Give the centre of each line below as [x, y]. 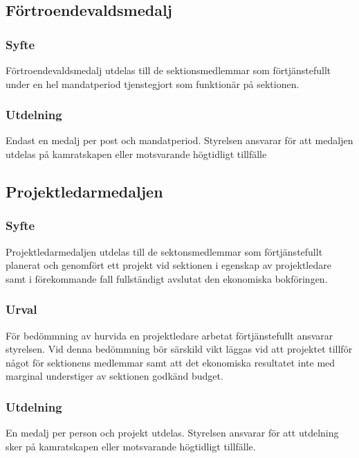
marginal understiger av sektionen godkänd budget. [114, 376]
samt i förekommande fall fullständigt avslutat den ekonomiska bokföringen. [167, 278]
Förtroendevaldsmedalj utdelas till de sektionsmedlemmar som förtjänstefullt [168, 70]
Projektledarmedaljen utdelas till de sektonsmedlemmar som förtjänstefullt [164, 251]
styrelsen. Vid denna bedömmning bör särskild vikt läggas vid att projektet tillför [179, 349]
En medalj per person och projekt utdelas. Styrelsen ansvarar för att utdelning [172, 433]
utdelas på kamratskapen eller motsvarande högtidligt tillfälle [136, 154]
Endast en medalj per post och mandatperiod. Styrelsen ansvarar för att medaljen [179, 140]
